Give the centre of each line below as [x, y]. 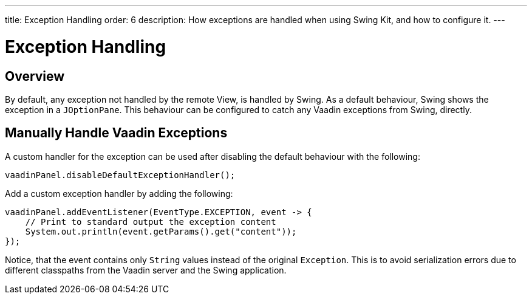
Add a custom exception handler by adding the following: [119, 193]
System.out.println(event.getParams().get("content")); [161, 231]
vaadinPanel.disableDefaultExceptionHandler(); [120, 175]
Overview [35, 76]
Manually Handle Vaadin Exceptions [116, 133]
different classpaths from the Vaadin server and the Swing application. [146, 270]
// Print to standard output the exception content [151, 222]
